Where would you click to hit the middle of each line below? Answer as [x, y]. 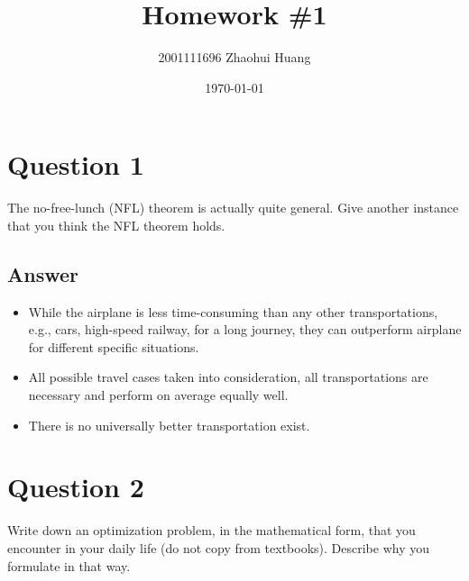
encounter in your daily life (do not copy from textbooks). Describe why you [218, 547]
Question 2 [76, 487]
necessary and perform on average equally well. [158, 395]
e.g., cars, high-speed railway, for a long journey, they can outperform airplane [245, 329]
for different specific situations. [114, 346]
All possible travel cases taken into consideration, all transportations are [228, 377]
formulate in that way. [69, 565]
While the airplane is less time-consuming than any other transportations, [233, 311]
